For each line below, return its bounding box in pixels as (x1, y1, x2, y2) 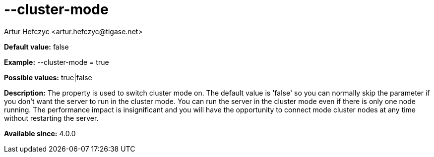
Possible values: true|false (4, 73, 92, 82)
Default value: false (4, 42, 69, 51)
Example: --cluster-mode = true (4, 57, 109, 66)
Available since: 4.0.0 (4, 129, 76, 138)
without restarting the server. (4, 113, 99, 122)
